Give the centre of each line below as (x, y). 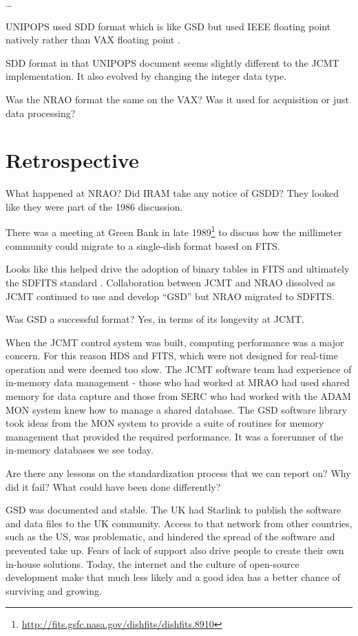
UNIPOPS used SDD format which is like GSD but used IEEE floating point (168, 26)
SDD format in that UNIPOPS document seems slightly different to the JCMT (172, 62)
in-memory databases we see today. (80, 450)
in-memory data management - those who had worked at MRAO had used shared (178, 382)
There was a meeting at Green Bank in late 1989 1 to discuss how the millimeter (174, 231)
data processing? (41, 113)
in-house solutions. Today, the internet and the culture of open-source (152, 563)
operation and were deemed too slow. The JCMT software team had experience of (179, 369)
